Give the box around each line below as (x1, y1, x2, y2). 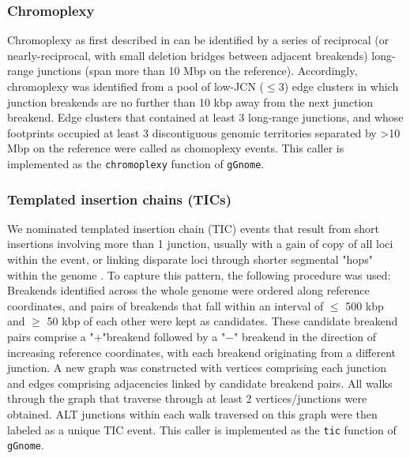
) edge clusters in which (284, 78, 399, 94)
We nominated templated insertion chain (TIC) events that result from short (7, 220, 380, 236)
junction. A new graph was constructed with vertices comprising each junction (7, 359, 386, 376)
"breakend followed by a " (102, 328, 226, 344)
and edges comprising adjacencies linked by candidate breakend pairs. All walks (7, 374, 393, 391)
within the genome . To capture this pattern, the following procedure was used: (7, 266, 391, 283)
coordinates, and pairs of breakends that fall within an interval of (7, 297, 324, 313)
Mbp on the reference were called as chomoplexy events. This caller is (7, 140, 344, 156)
